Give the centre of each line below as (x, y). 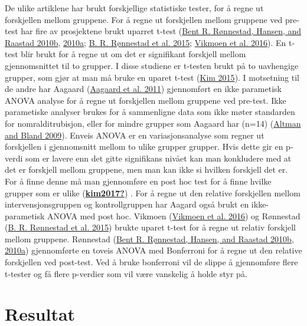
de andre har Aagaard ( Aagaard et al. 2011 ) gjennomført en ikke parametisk (143, 89)
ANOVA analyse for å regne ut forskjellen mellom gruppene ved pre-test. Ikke (146, 100)
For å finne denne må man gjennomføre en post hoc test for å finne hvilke (138, 181)
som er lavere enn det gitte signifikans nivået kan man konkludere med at (159, 158)
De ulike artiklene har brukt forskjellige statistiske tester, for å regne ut (134, 8)
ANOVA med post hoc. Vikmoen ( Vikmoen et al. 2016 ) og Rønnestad (174, 215)
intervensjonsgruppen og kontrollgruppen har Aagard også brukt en (127, 204)
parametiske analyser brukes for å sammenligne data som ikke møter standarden (150, 112)
